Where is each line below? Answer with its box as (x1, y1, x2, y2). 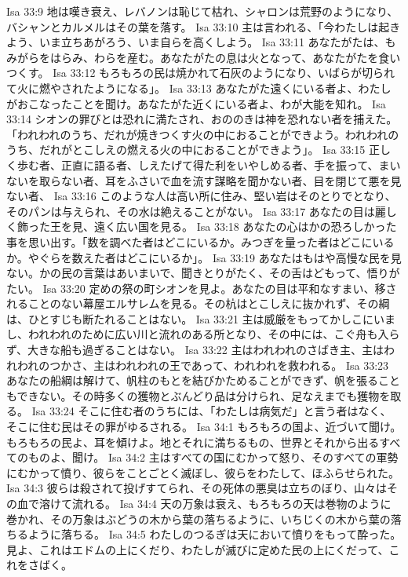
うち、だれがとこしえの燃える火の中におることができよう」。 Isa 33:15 (6, 141, 366, 158)
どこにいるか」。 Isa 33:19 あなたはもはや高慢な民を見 (126, 249, 402, 265)
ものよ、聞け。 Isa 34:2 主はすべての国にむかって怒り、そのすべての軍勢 (27, 449, 399, 466)
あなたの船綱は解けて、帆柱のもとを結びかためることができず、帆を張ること (6, 372, 401, 389)
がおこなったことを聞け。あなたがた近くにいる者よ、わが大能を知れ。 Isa (6, 95, 386, 111)
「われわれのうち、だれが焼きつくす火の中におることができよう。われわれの (6, 126, 399, 142)
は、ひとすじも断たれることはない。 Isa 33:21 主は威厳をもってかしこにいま (6, 310, 395, 327)
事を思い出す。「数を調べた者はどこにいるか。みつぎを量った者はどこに (6, 233, 373, 250)
